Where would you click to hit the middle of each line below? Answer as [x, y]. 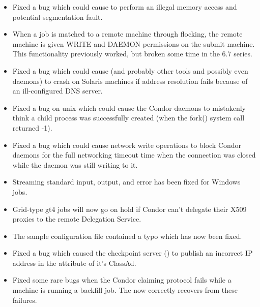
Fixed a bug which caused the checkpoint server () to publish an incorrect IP [133, 253]
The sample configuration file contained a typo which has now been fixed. [127, 236]
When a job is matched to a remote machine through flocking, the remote [127, 34]
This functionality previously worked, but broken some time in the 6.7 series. [132, 54]
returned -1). [32, 127]
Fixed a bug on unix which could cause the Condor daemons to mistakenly [129, 108]
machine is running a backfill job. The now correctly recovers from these [125, 290]
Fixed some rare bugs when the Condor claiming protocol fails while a [122, 280]
